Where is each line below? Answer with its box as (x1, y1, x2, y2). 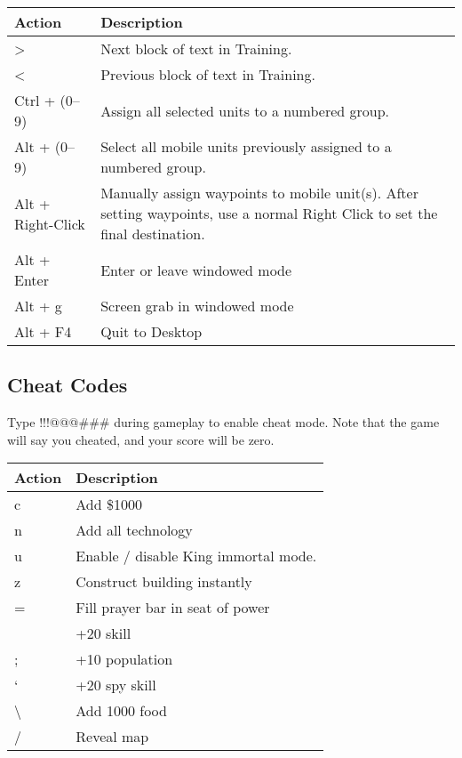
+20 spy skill (76, 674, 156, 696)
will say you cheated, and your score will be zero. (7, 430, 275, 448)
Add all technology (76, 520, 193, 541)
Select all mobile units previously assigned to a (100, 136, 392, 157)
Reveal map (76, 726, 149, 747)
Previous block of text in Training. (100, 64, 315, 85)
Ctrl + (14, 90, 56, 110)
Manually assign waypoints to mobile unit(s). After (100, 182, 418, 203)
